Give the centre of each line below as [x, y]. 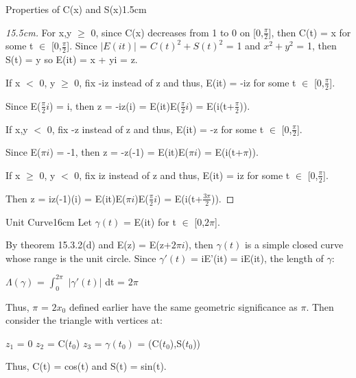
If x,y [17, 129]
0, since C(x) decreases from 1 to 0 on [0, [177, 32]
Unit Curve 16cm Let [49, 221]
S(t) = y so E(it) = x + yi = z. [72, 59]
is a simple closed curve [294, 245]
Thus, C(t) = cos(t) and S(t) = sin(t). [86, 366]
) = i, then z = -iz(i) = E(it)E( [115, 105]
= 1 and [243, 46]
